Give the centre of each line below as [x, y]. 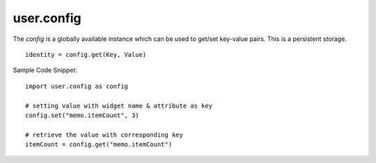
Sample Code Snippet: [45, 70]
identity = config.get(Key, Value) [86, 54]
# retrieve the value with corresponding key [104, 135]
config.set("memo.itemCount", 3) [82, 115]
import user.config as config [77, 86]
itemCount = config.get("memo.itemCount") [99, 145]
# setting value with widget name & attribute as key [119, 105]
